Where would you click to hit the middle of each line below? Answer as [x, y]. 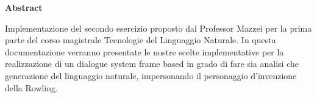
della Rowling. [31, 87]
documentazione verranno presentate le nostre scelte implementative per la [144, 51]
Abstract [24, 7]
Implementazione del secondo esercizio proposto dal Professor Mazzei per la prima [158, 28]
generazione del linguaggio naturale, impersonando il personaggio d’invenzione [151, 75]
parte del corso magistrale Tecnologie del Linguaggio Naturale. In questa [141, 40]
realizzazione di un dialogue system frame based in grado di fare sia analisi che [152, 64]
